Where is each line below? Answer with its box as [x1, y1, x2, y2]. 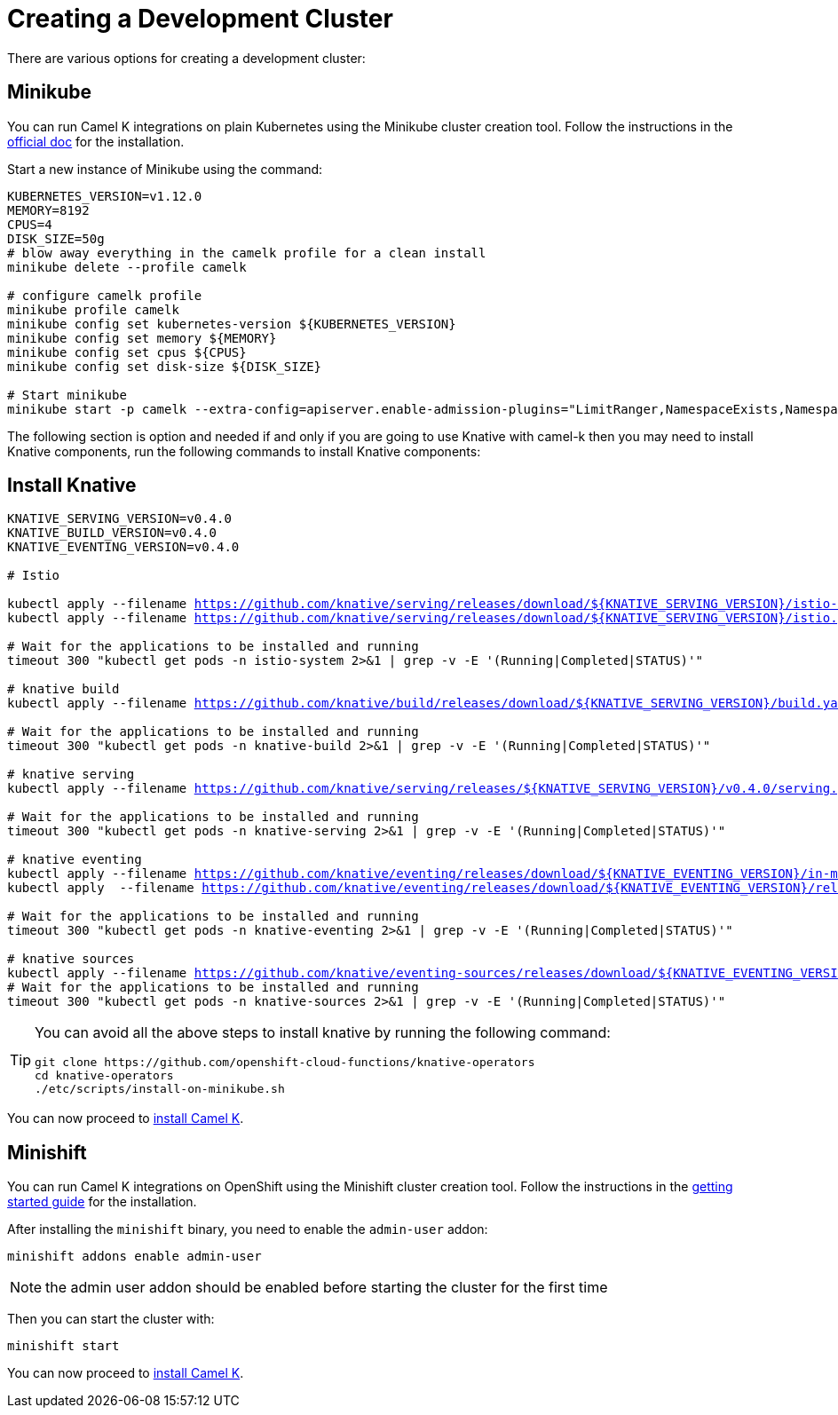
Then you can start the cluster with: [7, 1311, 215, 1327]
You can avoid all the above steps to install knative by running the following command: [35, 1024, 611, 1042]
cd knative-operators [35, 1069, 174, 1083]
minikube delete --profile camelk [7, 259, 247, 274]
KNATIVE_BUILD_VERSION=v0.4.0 [7, 526, 217, 541]
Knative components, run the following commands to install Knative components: [7, 443, 481, 459]
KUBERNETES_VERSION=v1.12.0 [7, 188, 202, 203]
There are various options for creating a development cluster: [7, 50, 366, 66]
